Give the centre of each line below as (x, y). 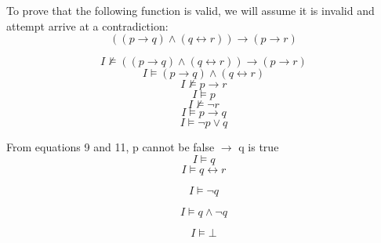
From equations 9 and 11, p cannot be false (111, 147)
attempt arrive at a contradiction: (87, 25)
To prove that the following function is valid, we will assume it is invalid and (190, 10)
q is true (259, 147)
